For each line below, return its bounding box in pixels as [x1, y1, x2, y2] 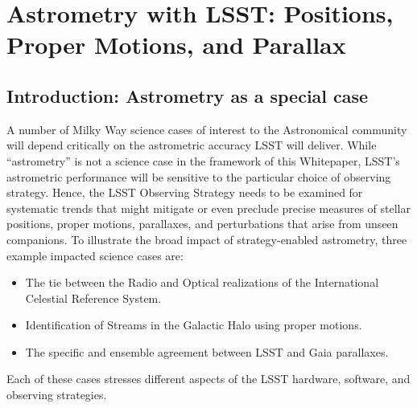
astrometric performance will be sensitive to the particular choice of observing [6, 168, 391, 185]
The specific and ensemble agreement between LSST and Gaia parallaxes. [25, 343, 389, 360]
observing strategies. [6, 386, 107, 403]
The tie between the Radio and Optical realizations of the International [25, 274, 379, 291]
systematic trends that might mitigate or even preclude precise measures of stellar [6, 199, 411, 216]
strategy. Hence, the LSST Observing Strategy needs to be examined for [6, 184, 363, 201]
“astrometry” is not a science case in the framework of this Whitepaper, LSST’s [6, 152, 400, 169]
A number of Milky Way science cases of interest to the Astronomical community [6, 120, 407, 137]
